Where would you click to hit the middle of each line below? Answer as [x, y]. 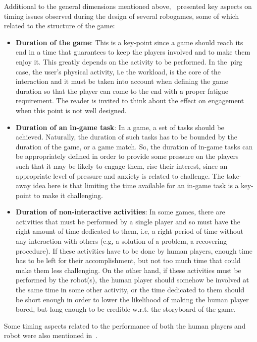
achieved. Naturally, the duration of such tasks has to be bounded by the [127, 137]
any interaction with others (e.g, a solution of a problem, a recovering [121, 241]
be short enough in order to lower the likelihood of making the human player [132, 299]
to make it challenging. [68, 195]
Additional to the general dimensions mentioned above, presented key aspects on [128, 6]
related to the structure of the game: [59, 26]
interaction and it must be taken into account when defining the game [122, 81]
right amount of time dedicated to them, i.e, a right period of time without [129, 231]
